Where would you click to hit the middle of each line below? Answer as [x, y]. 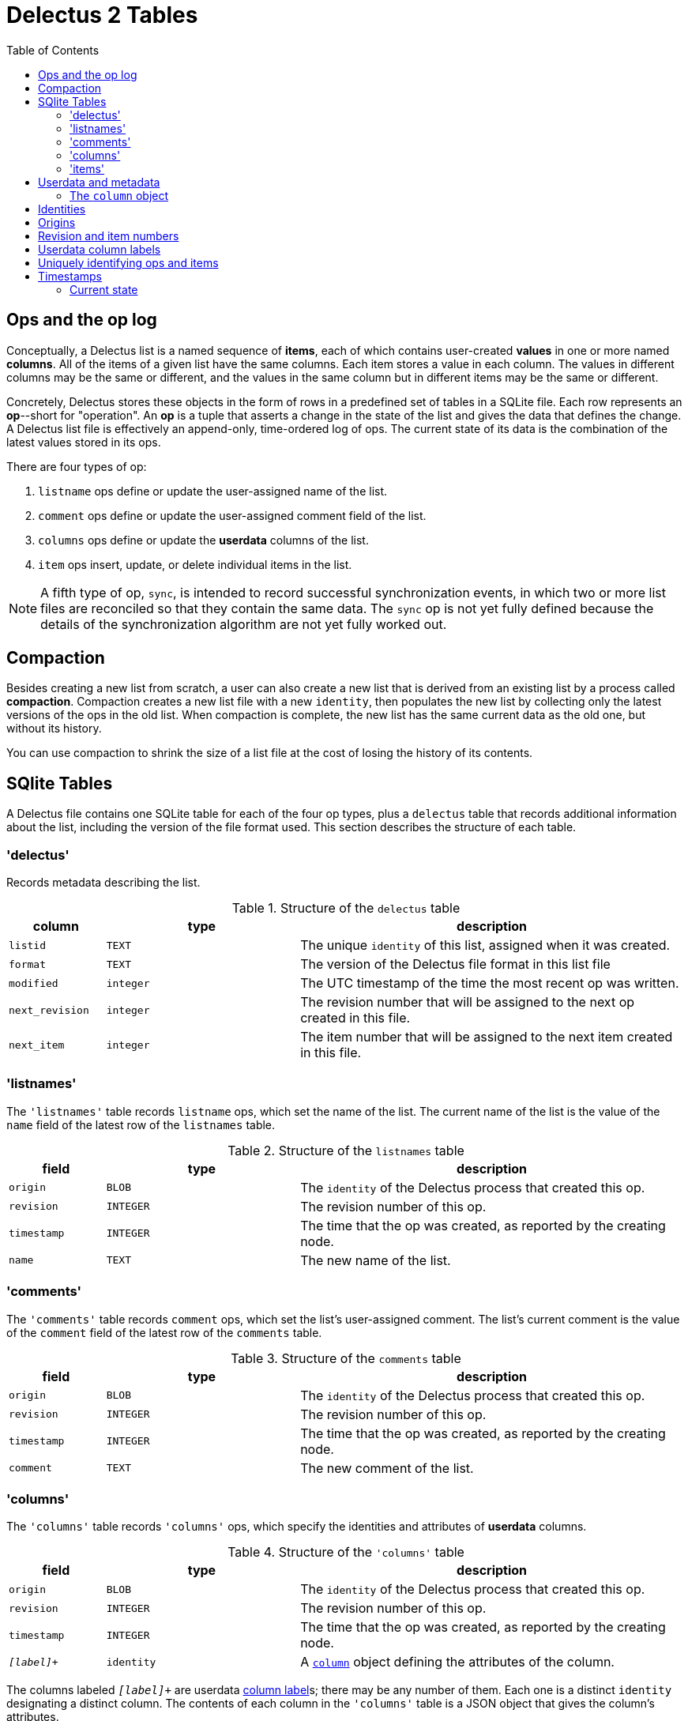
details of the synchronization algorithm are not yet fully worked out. [244, 624]
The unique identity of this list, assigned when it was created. [485, 945]
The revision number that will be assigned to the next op [468, 1002]
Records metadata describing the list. [103, 883]
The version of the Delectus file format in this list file [455, 964]
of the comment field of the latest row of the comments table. [164, 1332]
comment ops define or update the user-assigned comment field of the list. [232, 515]
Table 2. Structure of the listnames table [346, 1150]
